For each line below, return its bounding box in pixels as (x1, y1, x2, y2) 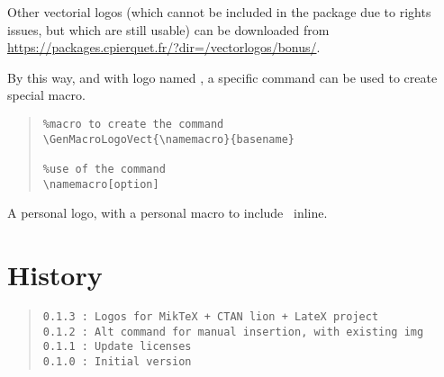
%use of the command (42, 162, 166, 175)
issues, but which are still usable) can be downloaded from (7, 20, 330, 39)
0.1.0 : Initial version (42, 355, 192, 368)
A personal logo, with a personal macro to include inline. (7, 203, 328, 222)
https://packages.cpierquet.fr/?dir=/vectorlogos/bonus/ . (7, 38, 321, 57)
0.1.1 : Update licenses (42, 340, 192, 354)
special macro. (7, 85, 86, 104)
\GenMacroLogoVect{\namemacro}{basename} (42, 132, 294, 146)
